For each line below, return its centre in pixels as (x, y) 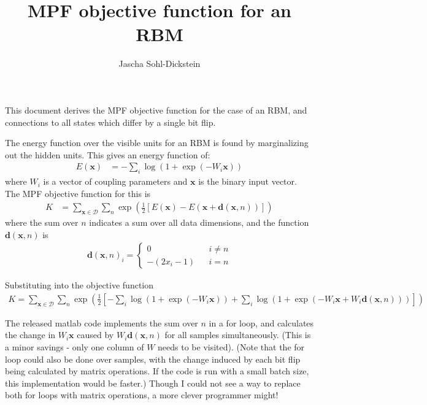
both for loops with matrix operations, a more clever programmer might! (142, 395)
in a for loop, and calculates (261, 322)
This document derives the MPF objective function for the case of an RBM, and (156, 110)
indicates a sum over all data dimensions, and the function (199, 222)
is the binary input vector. (248, 181)
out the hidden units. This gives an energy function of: (108, 154)
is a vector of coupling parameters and (115, 181)
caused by (95, 335)
